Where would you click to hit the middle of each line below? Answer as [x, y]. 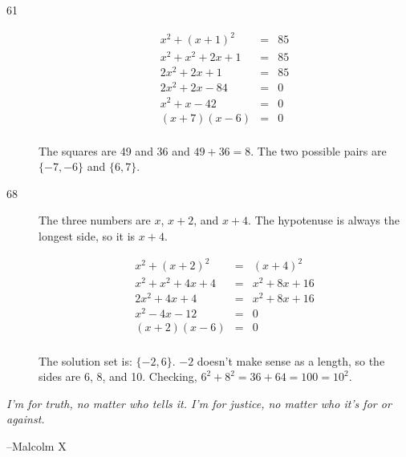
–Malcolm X [37, 445]
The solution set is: [85, 360]
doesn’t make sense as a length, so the [291, 360]
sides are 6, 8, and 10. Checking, [118, 376]
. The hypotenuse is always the [324, 220]
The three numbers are [95, 220]
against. [26, 419]
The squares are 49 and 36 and [114, 150]
